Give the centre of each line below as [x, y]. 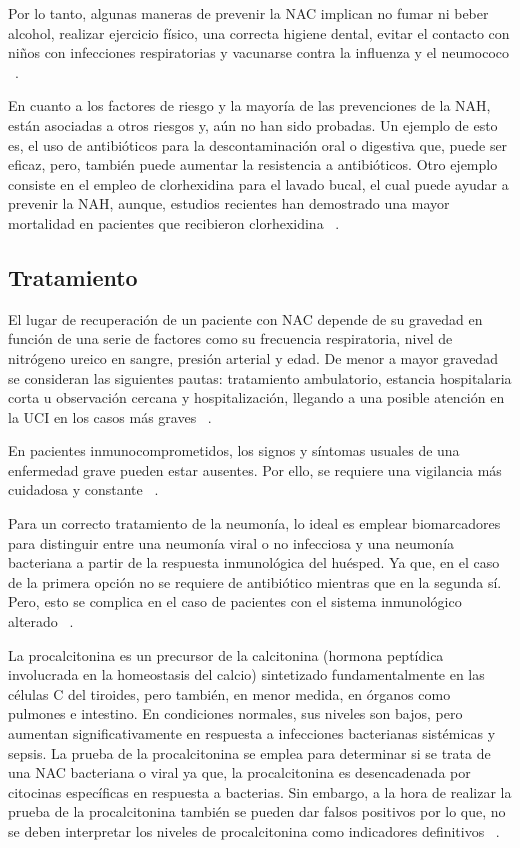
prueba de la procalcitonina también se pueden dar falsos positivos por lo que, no [257, 811]
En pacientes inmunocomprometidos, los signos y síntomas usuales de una [234, 450]
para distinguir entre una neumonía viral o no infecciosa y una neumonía [231, 542]
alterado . [41, 621]
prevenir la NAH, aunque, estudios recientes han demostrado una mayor [229, 203]
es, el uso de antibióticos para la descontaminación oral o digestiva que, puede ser [258, 144]
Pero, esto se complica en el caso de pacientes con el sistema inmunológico [235, 601]
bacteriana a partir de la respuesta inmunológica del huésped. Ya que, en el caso [254, 562]
